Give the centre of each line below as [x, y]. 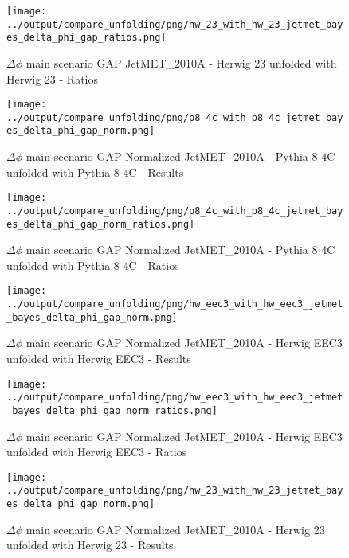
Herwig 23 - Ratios [53, 78]
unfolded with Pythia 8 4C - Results [95, 172]
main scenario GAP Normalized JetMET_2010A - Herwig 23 [175, 529]
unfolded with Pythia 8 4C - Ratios [93, 265]
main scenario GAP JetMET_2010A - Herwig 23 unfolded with [181, 62]
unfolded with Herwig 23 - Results [90, 545]
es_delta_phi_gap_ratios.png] [86, 38]
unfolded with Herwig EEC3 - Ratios [97, 452]
